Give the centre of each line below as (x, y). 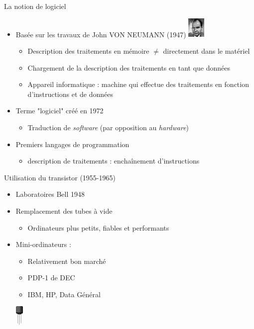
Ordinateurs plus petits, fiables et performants (98, 227)
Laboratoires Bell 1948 (50, 194)
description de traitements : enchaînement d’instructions (114, 161)
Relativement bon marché (67, 261)
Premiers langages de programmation (72, 144)
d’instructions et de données (70, 94)
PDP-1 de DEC (51, 278)
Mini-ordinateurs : (43, 244)
